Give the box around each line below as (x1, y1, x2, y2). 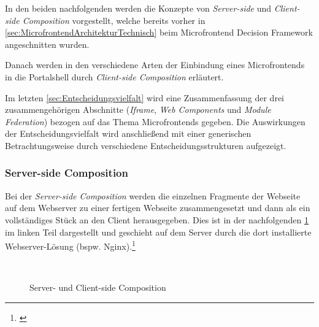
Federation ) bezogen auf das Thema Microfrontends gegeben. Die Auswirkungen (5, 115, 306, 128)
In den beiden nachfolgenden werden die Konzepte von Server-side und (5, 2, 272, 14)
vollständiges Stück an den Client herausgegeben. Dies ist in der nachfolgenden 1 (5, 213, 309, 226)
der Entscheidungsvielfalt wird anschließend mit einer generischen (5, 127, 252, 140)
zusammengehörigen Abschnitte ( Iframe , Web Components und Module (5, 103, 271, 116)
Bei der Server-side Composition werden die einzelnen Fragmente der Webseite (5, 189, 301, 202)
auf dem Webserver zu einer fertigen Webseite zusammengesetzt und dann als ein (5, 201, 310, 214)
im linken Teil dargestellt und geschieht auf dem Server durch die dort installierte (5, 225, 312, 238)
